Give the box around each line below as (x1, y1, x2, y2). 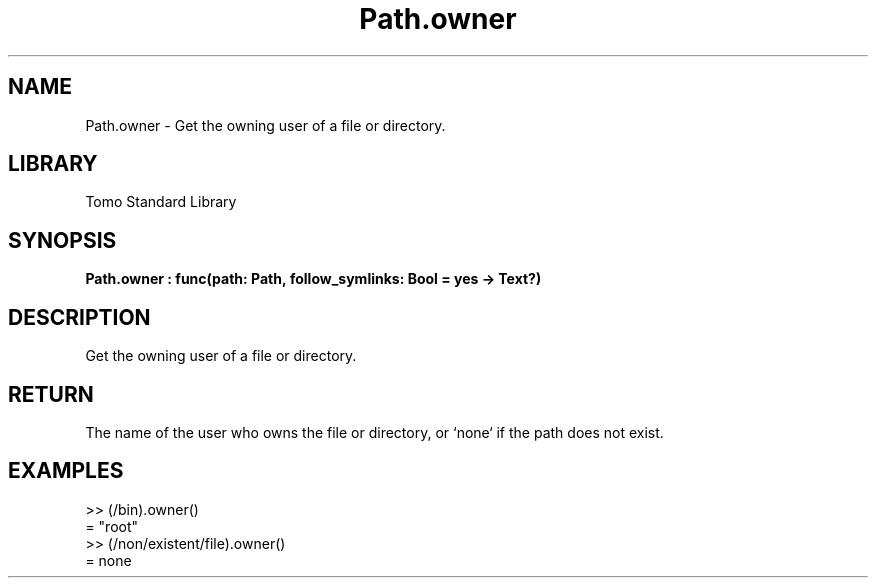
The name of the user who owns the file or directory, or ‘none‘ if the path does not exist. (85, 423, 664, 441)
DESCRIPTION (8, 304, 151, 330)
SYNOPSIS (8, 227, 117, 253)
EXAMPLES (8, 458, 124, 484)
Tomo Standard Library (85, 193, 237, 211)
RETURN (8, 381, 94, 407)
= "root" (85, 517, 139, 535)
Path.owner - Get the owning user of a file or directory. (85, 116, 446, 134)
